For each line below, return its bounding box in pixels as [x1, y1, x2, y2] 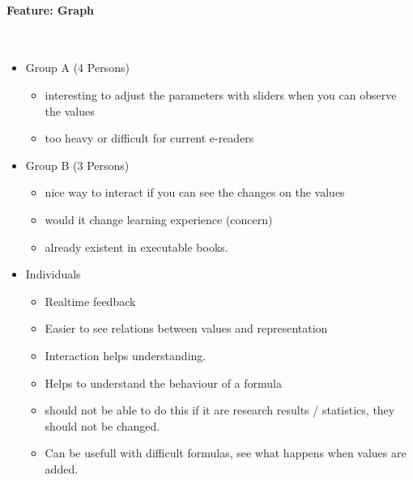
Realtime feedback [45, 292, 136, 309]
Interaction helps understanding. [45, 346, 206, 363]
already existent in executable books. [45, 238, 228, 255]
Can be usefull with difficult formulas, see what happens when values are [45, 444, 407, 461]
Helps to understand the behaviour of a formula [45, 374, 282, 391]
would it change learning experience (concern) [45, 210, 273, 227]
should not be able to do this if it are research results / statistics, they [45, 401, 395, 418]
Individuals [25, 265, 81, 282]
